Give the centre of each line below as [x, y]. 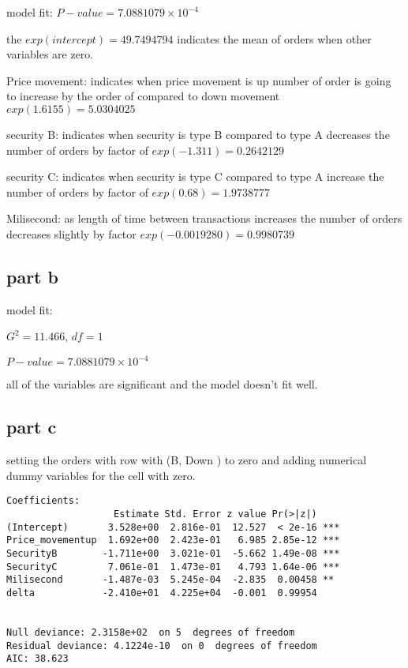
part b [32, 276]
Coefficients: [43, 501]
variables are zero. [50, 54]
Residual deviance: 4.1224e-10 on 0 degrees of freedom [162, 645]
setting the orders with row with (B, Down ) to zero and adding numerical [187, 460]
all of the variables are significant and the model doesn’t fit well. [162, 384]
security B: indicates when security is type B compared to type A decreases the [198, 134]
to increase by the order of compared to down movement [143, 96]
